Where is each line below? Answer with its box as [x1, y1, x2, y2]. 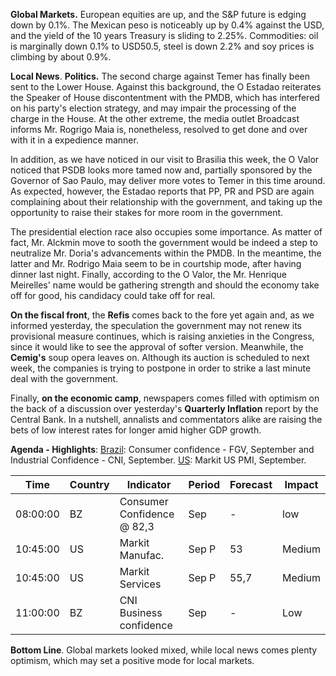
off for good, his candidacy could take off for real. [10, 290, 216, 301]
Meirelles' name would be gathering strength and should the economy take [10, 279, 320, 291]
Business [119, 606, 163, 619]
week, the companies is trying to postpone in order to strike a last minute [10, 362, 312, 374]
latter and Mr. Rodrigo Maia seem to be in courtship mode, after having [10, 258, 302, 269]
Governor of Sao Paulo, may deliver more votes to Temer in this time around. [10, 175, 326, 186]
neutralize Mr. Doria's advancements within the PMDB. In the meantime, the [10, 247, 322, 259]
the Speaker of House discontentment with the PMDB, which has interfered [10, 92, 320, 103]
